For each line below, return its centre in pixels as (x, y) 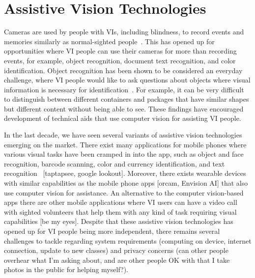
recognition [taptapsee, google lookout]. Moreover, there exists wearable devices (125, 173)
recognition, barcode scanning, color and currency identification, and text (114, 163)
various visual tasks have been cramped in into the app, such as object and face (124, 154)
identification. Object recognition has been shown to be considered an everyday (123, 70)
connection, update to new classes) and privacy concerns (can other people (116, 250)
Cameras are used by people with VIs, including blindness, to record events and (124, 32)
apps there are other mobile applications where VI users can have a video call (121, 202)
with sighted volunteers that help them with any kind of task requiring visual (120, 211)
